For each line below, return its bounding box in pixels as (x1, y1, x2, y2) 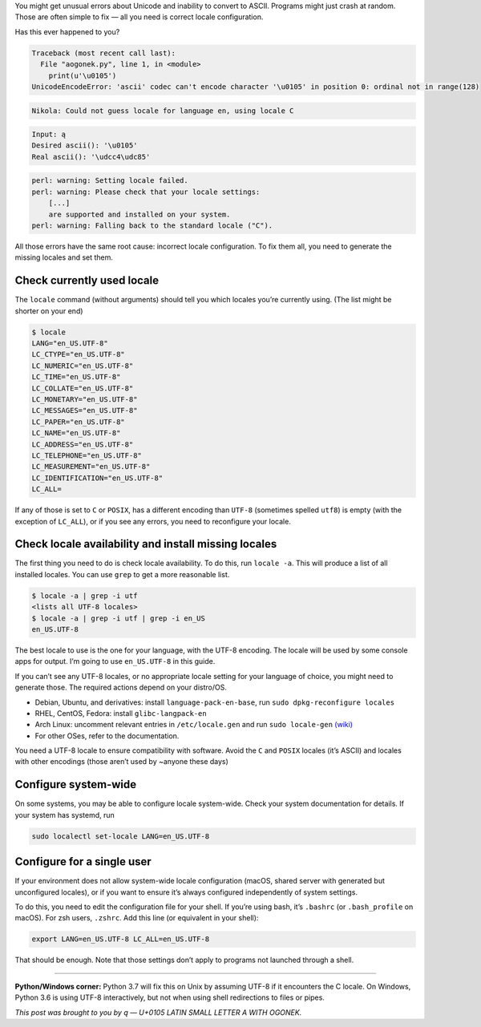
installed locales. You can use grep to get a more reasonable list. (14, 569, 230, 579)
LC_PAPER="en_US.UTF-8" (31, 417, 126, 427)
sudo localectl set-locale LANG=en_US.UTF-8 (31, 831, 210, 841)
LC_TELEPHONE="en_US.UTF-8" (31, 451, 142, 460)
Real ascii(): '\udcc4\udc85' (31, 152, 151, 161)
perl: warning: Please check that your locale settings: (31, 187, 261, 196)
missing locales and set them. (14, 253, 114, 262)
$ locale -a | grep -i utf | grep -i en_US (31, 613, 206, 623)
